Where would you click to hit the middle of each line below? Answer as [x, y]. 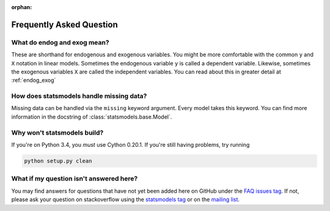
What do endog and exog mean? [60, 42]
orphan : [22, 7]
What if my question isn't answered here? [75, 179]
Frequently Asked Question [65, 24]
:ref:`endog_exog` [34, 80]
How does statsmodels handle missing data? [79, 96]
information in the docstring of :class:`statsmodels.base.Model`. [92, 117]
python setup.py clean [58, 161]
